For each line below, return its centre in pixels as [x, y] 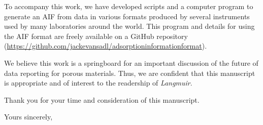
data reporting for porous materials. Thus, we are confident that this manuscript [130, 73]
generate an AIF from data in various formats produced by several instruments [127, 16]
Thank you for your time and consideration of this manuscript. [102, 99]
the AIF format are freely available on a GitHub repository [96, 36]
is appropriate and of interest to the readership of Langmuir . [98, 83]
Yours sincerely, [28, 117]
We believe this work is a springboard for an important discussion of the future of [131, 62]
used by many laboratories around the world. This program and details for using [129, 26]
